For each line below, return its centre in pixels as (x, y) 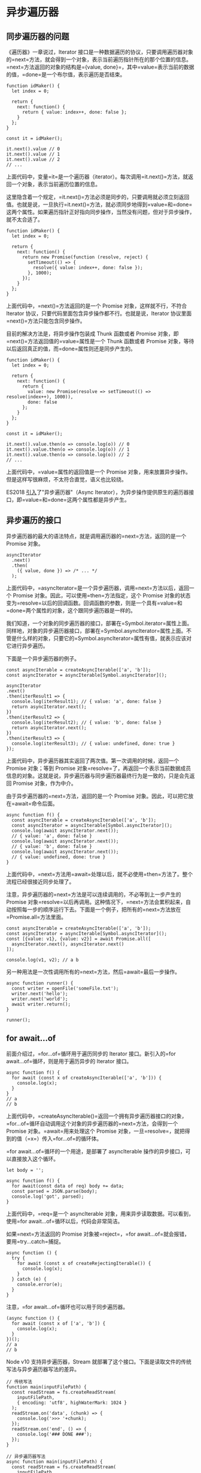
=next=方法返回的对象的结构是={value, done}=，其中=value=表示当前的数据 (100, 67)
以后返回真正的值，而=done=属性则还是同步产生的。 (71, 349)
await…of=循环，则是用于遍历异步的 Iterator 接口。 (69, 1061)
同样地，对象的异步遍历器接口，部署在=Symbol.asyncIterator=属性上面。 (96, 630)
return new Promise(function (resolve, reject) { (85, 257)
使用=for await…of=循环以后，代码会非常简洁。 (65, 1221)
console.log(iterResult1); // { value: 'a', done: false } (87, 701)
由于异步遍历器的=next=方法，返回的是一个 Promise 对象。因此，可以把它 (97, 796)
